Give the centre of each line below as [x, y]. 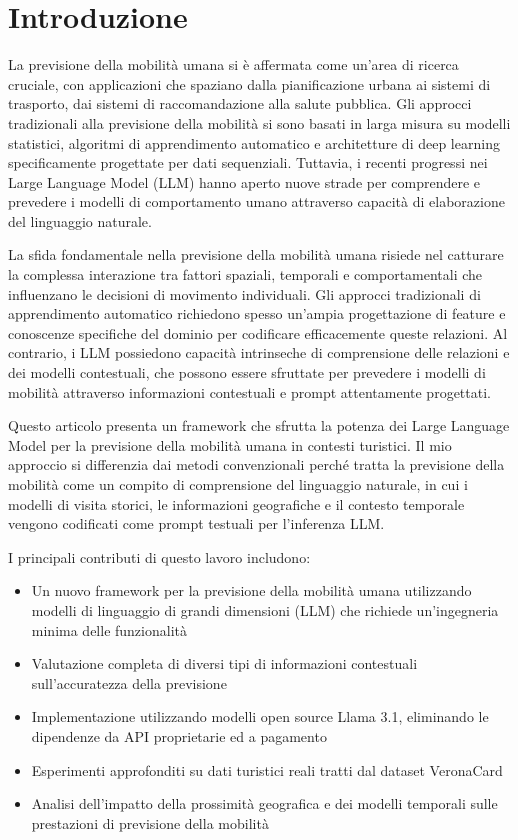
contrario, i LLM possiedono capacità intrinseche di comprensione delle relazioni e [259, 352]
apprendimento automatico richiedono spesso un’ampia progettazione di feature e [257, 313]
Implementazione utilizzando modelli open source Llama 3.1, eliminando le [260, 716]
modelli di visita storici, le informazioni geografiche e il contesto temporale [236, 503]
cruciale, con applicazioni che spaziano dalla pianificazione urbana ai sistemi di [249, 83]
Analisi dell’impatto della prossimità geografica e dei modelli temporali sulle [264, 803]
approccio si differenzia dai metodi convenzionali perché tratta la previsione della [256, 464]
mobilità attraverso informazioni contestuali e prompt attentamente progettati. [249, 391]
